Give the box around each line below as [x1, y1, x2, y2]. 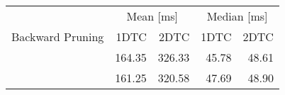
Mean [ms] [126, 8, 179, 24]
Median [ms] [206, 8, 268, 24]
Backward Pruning [11, 28, 104, 45]
